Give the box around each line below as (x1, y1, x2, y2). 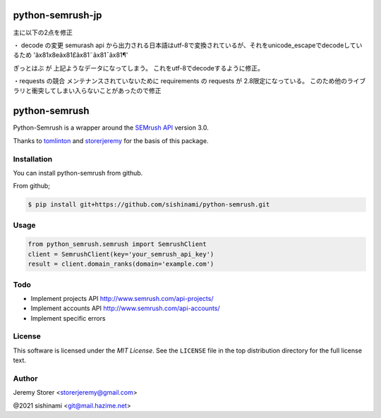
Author (13, 374, 38, 383)
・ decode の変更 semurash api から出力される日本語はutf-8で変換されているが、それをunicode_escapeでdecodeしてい (13, 41, 363, 49)
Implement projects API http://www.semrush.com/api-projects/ (30, 294, 214, 302)
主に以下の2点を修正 (13, 28, 73, 37)
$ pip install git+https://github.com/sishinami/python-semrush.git (28, 201, 270, 209)
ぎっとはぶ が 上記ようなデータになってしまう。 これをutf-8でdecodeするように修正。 (13, 63, 264, 72)
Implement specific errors (30, 314, 106, 322)
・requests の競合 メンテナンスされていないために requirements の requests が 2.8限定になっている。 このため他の (13, 77, 348, 85)
